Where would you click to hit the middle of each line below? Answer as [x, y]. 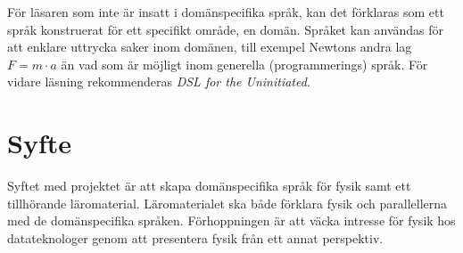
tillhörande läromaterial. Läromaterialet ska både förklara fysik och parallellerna [227, 203]
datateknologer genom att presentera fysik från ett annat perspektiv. [195, 237]
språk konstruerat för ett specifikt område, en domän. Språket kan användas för [226, 29]
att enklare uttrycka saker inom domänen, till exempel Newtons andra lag [210, 47]
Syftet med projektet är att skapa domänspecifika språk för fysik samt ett [209, 186]
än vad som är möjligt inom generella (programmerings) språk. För [244, 64]
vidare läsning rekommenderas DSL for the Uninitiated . [159, 82]
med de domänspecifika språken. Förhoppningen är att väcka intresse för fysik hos [231, 220]
